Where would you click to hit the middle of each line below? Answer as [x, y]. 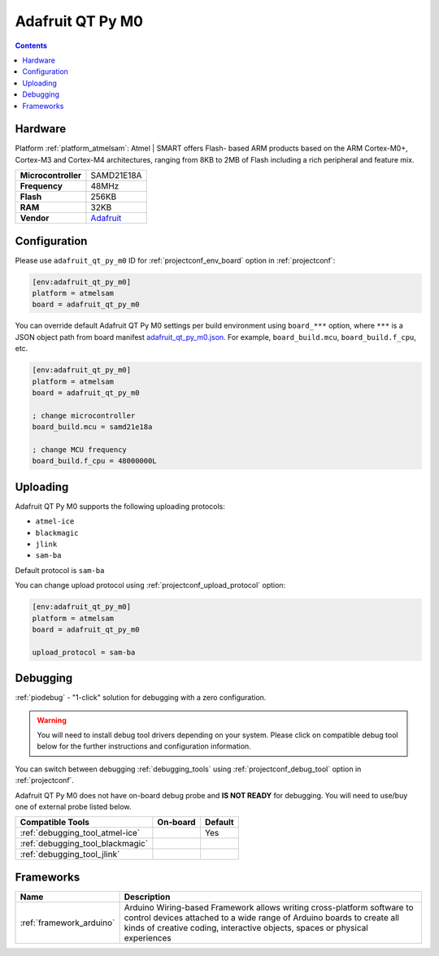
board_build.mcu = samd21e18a [92, 427]
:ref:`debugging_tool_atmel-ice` [80, 833]
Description [147, 897]
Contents [31, 46]
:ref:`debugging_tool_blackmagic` [84, 844]
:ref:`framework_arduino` [67, 923]
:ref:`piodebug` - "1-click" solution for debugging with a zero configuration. [141, 697]
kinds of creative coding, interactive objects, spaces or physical [246, 928]
